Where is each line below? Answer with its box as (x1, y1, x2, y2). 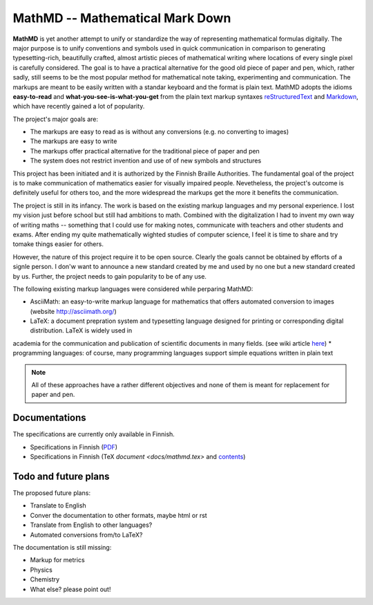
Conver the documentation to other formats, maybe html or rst (30, 511, 207, 519)
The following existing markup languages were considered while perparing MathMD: (12, 284, 254, 293)
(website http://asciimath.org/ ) (30, 307, 117, 315)
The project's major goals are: (12, 115, 98, 123)
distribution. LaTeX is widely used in (30, 326, 133, 335)
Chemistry (30, 575, 60, 584)
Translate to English (30, 501, 86, 510)
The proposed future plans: (12, 489, 91, 497)
